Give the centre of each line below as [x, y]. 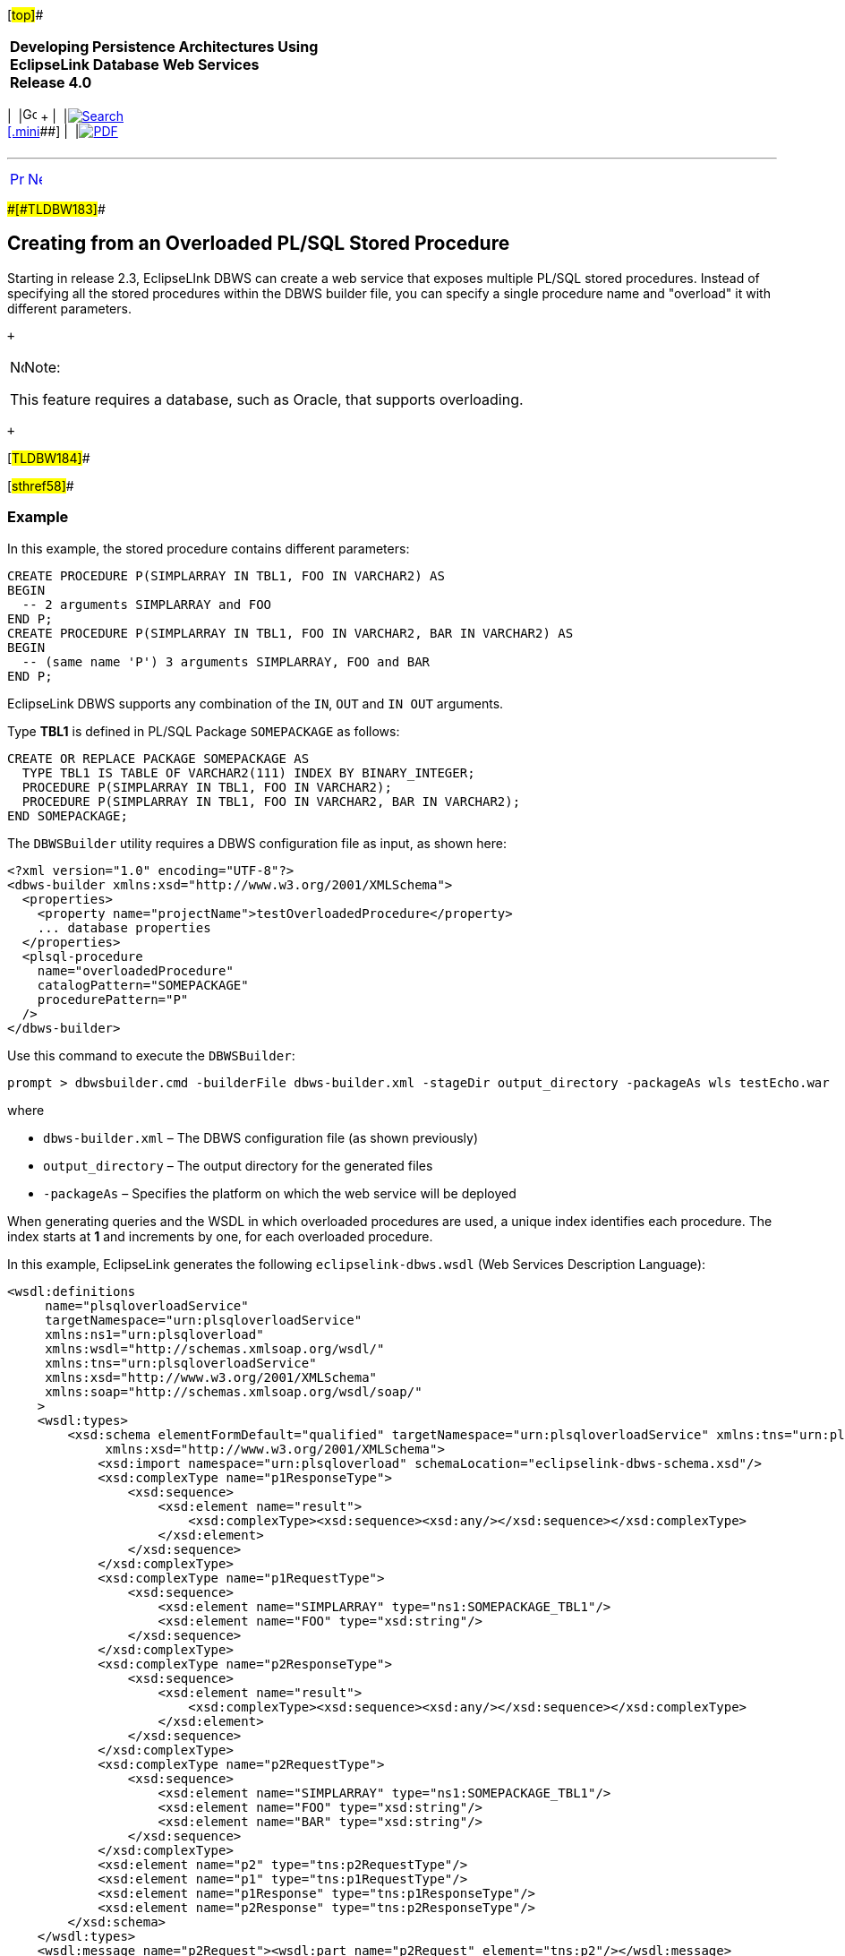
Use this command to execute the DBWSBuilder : [151, 1055]
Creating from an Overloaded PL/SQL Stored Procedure [259, 244]
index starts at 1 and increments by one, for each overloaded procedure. [220, 1236]
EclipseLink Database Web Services [135, 64]
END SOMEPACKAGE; [68, 815]
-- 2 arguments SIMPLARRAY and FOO [147, 604]
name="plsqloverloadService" [147, 1305]
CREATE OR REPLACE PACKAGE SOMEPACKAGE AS [158, 758]
